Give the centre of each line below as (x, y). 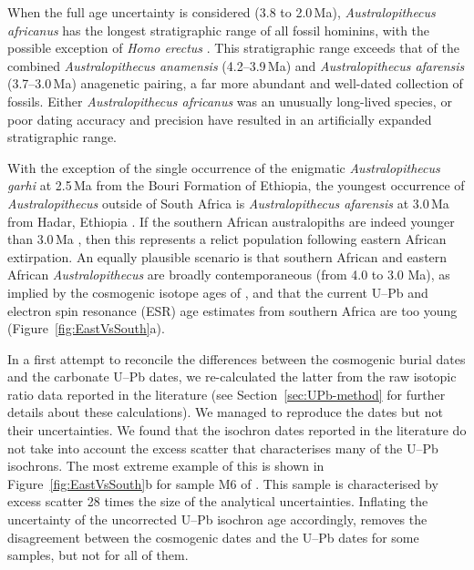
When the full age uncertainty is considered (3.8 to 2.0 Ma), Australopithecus (222, 12)
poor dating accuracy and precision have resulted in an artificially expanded (220, 119)
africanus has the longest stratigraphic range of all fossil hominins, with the (219, 30)
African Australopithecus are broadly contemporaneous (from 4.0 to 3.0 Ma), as (229, 275)
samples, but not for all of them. (98, 555)
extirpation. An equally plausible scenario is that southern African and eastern (227, 256)
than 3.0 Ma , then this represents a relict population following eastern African (227, 239)
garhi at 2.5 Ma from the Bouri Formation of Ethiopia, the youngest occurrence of (236, 185)
